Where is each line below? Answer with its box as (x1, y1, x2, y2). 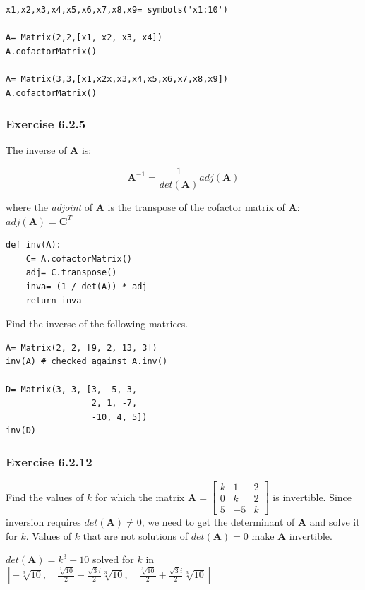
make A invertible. (251, 528, 333, 543)
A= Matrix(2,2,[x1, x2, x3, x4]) (6, 32, 162, 43)
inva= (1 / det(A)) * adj (25, 282, 148, 291)
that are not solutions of (83, 528, 188, 543)
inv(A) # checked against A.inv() (6, 356, 168, 367)
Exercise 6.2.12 (6, 452, 92, 470)
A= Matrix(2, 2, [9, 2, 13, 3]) (6, 342, 157, 353)
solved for (92, 552, 134, 567)
